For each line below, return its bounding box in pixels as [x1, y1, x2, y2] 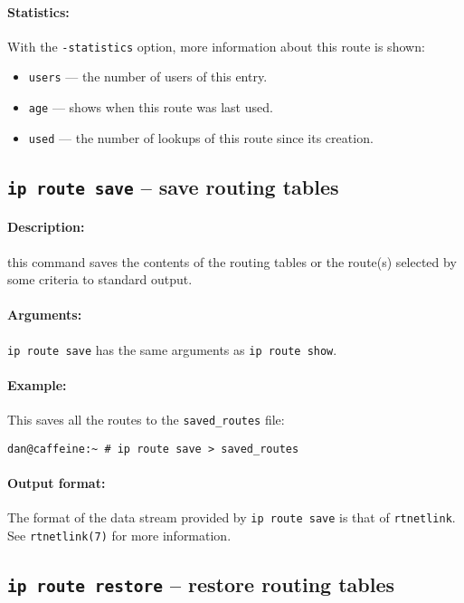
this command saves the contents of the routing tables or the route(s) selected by [7, 252, 457, 271]
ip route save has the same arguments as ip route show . [7, 340, 337, 359]
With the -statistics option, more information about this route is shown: [7, 36, 425, 55]
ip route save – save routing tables [7, 172, 339, 200]
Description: [7, 217, 85, 236]
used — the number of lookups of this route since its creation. [28, 128, 374, 147]
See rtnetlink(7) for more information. [7, 525, 232, 544]
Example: [7, 375, 67, 394]
